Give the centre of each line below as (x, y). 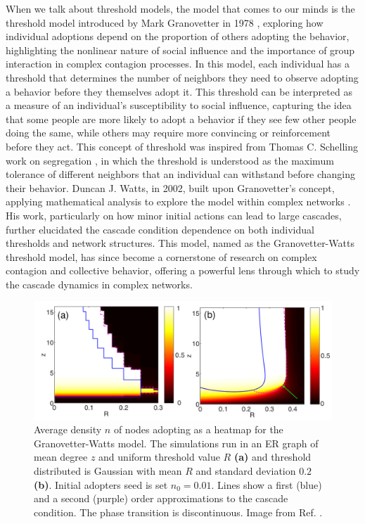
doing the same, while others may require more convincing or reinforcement (168, 133)
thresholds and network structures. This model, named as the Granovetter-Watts (180, 243)
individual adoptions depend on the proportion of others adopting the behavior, (178, 36)
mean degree (61, 457)
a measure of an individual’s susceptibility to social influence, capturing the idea (179, 105)
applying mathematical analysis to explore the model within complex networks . (178, 202)
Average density (68, 429)
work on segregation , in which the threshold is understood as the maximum (170, 160)
